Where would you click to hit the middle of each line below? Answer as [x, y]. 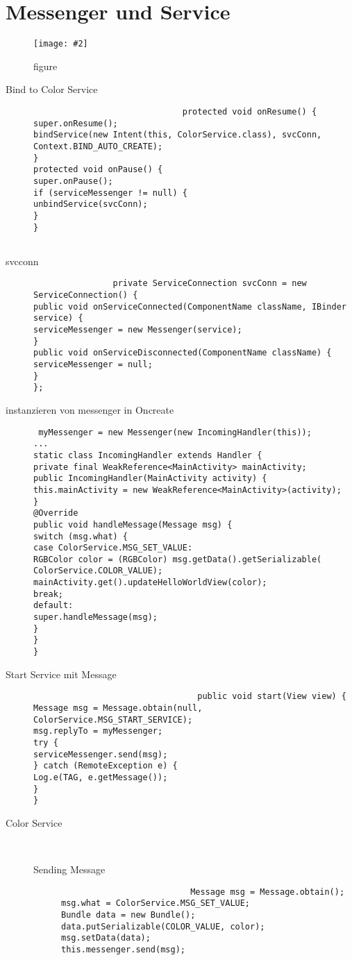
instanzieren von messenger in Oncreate [90, 410]
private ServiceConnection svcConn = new [210, 284]
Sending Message [69, 869]
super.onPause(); [73, 181]
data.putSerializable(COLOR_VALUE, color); [163, 926]
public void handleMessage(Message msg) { [133, 524]
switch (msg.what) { [81, 536]
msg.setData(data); [106, 938]
